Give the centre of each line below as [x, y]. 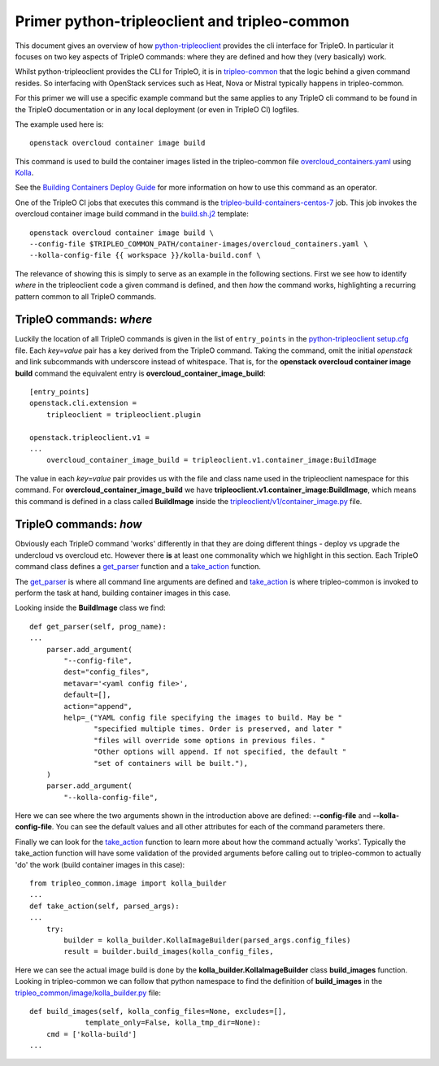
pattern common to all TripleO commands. [86, 296]
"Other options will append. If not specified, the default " [220, 752]
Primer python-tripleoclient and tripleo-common [182, 21]
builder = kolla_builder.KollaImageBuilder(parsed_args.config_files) [207, 940]
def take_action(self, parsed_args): [105, 906]
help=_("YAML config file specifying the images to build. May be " [203, 717]
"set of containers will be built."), [171, 763]
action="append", [98, 706]
